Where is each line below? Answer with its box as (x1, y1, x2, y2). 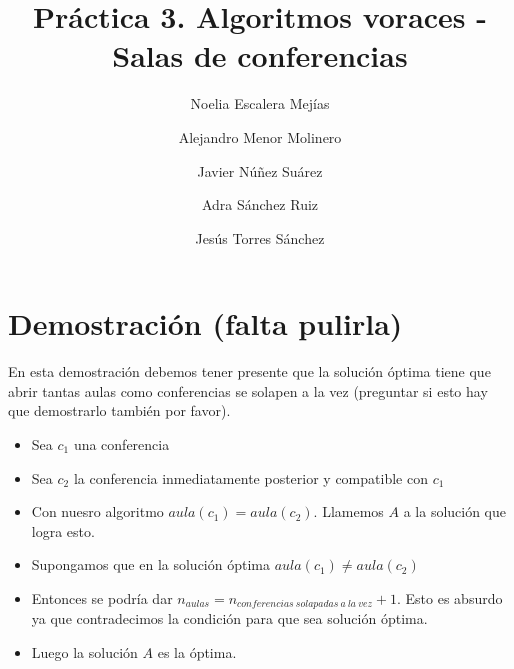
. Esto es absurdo (397, 587, 503, 608)
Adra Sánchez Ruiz (201, 194, 319, 215)
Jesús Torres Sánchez (195, 227, 325, 248)
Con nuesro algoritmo (31, 501, 164, 522)
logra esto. (31, 520, 95, 541)
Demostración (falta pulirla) (8, 303, 403, 344)
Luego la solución (31, 642, 138, 663)
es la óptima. (157, 642, 237, 663)
